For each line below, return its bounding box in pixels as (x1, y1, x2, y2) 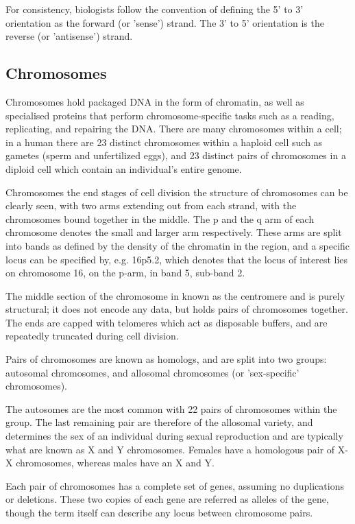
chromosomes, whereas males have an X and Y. (16, 455, 215, 470)
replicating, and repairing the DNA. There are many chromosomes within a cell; (5, 121, 342, 136)
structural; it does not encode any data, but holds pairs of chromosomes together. (5, 302, 348, 316)
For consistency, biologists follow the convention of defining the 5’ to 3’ (5, 2, 304, 16)
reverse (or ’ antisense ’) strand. (5, 29, 133, 43)
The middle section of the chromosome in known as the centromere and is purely (5, 288, 345, 302)
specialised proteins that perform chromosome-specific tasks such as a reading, (5, 108, 334, 122)
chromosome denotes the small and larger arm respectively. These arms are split (5, 225, 342, 239)
